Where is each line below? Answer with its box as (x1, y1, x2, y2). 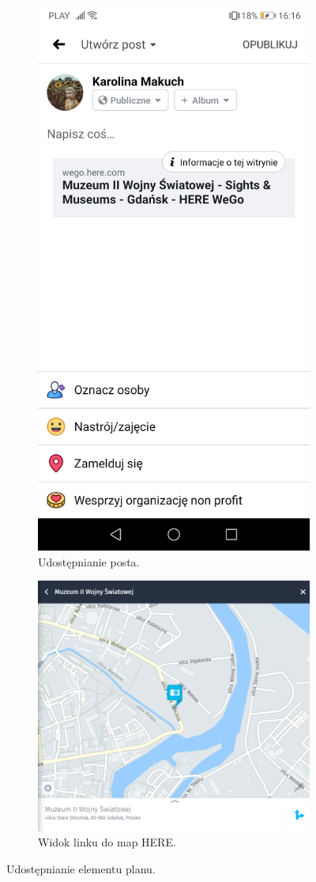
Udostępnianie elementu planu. (6, 860, 156, 876)
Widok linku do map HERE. (38, 834, 176, 850)
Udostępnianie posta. (38, 553, 140, 570)
